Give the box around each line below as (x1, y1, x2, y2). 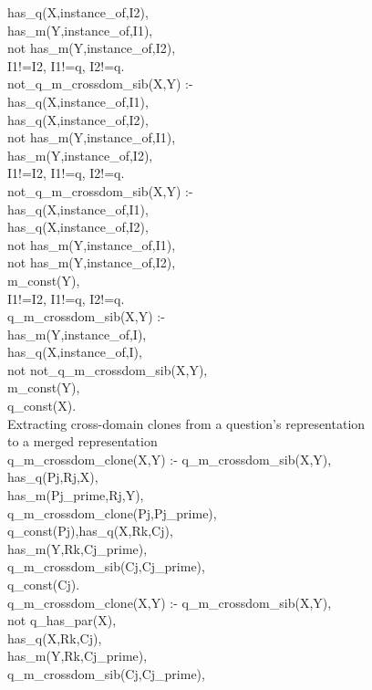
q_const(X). (7, 396, 77, 415)
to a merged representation (7, 432, 158, 451)
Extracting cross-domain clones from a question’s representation (7, 413, 366, 433)
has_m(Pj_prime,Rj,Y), (7, 486, 144, 505)
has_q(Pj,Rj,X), (7, 467, 98, 486)
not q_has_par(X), (7, 611, 117, 630)
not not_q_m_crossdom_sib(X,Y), (7, 360, 208, 379)
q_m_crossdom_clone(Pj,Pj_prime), (7, 503, 217, 522)
